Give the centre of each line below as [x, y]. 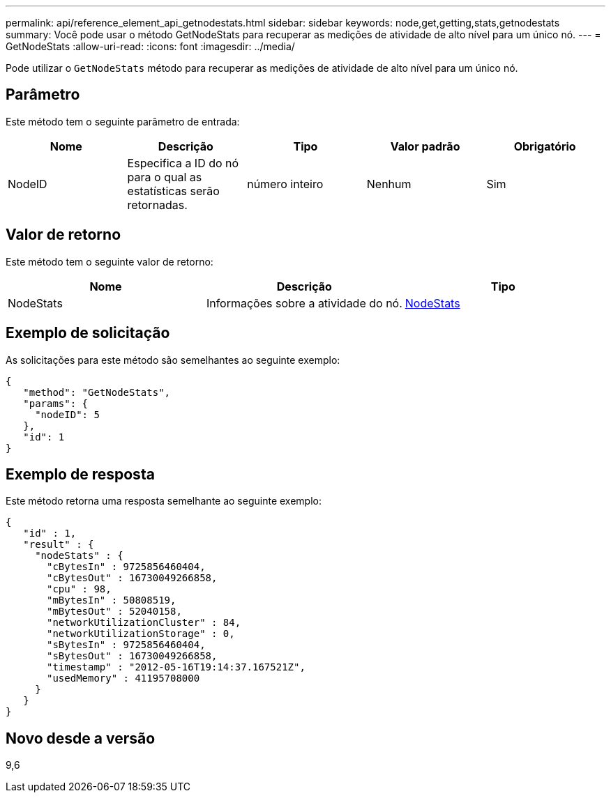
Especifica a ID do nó [183, 163]
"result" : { [59, 545]
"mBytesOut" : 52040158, [114, 612]
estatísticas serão [173, 191]
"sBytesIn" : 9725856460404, [126, 645]
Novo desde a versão [81, 738]
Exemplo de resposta [80, 474]
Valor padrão [425, 146]
